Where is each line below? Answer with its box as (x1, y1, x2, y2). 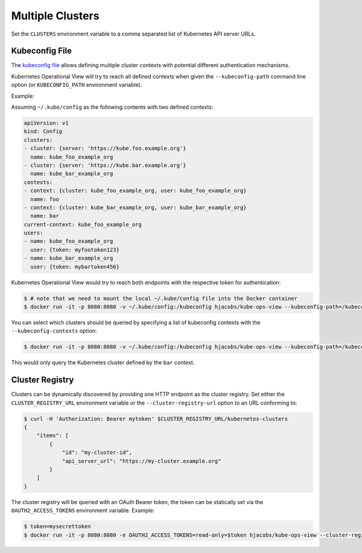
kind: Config (24, 128, 63, 135)
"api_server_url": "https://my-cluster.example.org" (62, 458, 221, 464)
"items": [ (36, 432, 69, 439)
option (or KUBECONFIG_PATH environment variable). (11, 82, 142, 89)
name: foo (30, 196, 60, 202)
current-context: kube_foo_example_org (24, 221, 142, 228)
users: (24, 229, 43, 237)
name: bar (30, 213, 60, 220)
